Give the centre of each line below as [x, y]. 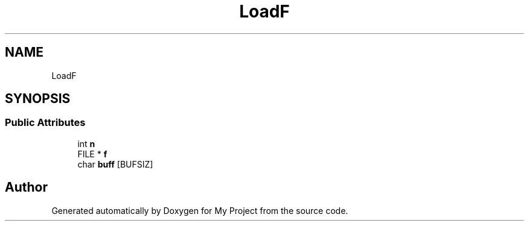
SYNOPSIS [38, 99]
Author [26, 187]
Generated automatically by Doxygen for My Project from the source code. [200, 210]
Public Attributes [45, 123]
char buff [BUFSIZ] [115, 164]
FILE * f [92, 154]
